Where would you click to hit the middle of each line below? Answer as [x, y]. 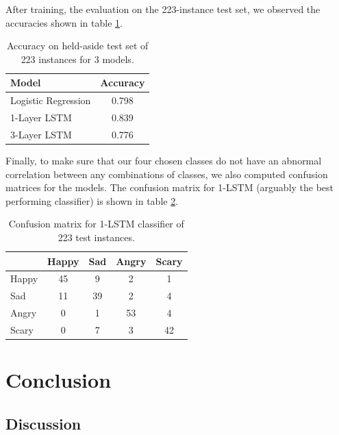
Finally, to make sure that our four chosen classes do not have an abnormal [164, 160]
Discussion [43, 423]
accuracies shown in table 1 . [64, 22]
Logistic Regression [51, 100]
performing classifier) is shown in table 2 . [92, 200]
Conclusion [59, 380]
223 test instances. [96, 237]
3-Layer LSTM [41, 134]
